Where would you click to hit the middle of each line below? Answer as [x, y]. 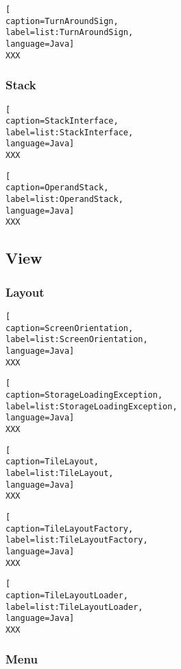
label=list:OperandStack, [64, 200]
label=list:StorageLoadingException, [92, 406]
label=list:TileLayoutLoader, [74, 607]
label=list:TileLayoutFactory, [77, 540]
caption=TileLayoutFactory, [70, 529]
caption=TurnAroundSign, [62, 21]
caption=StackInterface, [62, 121]
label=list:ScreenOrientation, [77, 340]
